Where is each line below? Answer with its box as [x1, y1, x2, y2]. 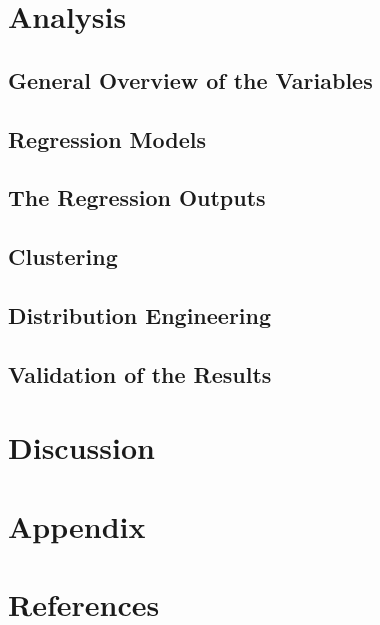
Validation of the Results [8, 358, 272, 389]
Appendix [8, 505, 146, 546]
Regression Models [8, 123, 206, 154]
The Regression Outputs [8, 182, 266, 213]
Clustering [8, 241, 118, 272]
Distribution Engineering [8, 299, 272, 330]
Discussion [8, 427, 155, 468]
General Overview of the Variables [8, 64, 373, 95]
